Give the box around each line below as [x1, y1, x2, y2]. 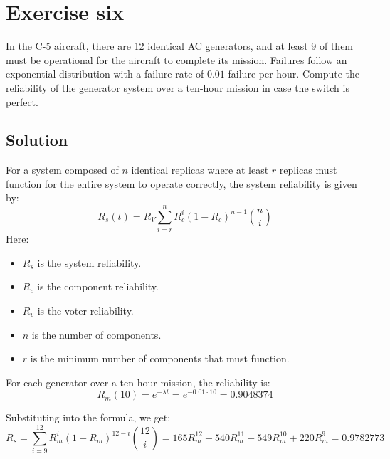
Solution [6, 129, 68, 151]
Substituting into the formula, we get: [6, 410, 171, 425]
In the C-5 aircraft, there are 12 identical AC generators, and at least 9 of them [6, 38, 354, 53]
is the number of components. [31, 327, 162, 342]
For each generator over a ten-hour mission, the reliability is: [6, 374, 270, 389]
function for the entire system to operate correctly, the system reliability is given [6, 176, 357, 191]
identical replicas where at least [131, 162, 269, 177]
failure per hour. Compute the [228, 66, 360, 81]
